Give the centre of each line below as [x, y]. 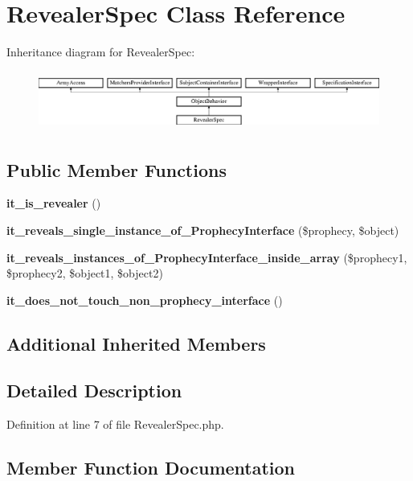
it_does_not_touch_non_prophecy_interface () [145, 300]
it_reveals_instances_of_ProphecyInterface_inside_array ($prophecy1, [207, 257]
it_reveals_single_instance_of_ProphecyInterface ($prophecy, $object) [203, 230]
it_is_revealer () [54, 203]
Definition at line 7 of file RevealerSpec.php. [115, 424]
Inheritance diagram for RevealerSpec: [101, 52]
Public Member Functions [117, 169]
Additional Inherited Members [136, 343]
